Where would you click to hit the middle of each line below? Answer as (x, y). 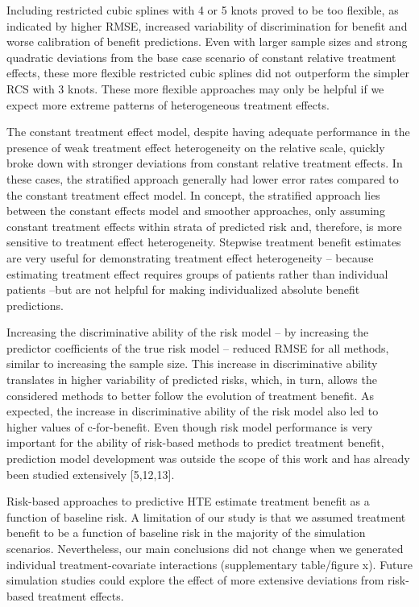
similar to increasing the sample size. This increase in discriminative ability (192, 363)
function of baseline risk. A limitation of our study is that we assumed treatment (206, 516)
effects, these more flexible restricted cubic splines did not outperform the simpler (208, 73)
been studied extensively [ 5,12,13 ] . (91, 474)
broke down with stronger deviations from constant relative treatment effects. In (205, 163)
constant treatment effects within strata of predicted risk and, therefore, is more (204, 226)
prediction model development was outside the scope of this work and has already (208, 458)
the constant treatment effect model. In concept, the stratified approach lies (193, 194)
